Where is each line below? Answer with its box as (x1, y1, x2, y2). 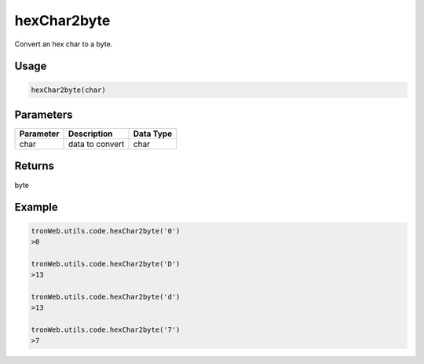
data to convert (68, 138, 125, 149)
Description (68, 128, 113, 139)
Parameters (14, 108, 73, 121)
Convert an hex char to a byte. (14, 39, 113, 49)
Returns (14, 160, 55, 173)
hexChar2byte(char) (31, 85, 106, 94)
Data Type (133, 128, 173, 139)
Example (14, 200, 58, 214)
